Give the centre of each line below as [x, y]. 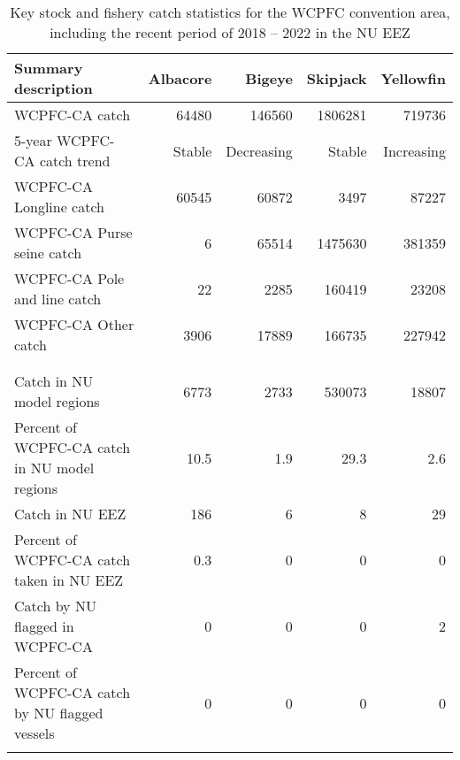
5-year [33, 140]
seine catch [48, 253]
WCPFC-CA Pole [69, 278]
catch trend [75, 161]
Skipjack [337, 78]
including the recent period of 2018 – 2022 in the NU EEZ [230, 32]
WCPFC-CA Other [74, 324]
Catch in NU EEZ [70, 514]
